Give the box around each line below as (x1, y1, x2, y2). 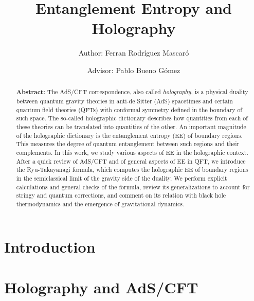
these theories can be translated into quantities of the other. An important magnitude (16, 122, 246, 131)
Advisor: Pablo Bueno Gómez (87, 64, 180, 75)
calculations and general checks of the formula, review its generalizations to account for (16, 182, 250, 191)
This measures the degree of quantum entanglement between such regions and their (16, 139, 240, 148)
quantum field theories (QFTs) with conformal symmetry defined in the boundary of (16, 105, 242, 114)
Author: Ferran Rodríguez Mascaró (78, 47, 189, 58)
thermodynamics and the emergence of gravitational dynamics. (16, 199, 185, 208)
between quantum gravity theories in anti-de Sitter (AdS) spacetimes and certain (16, 96, 233, 105)
